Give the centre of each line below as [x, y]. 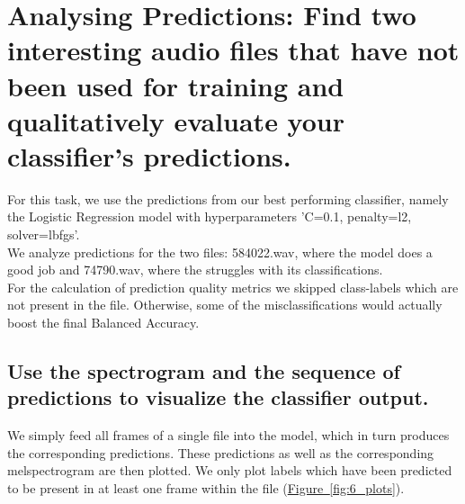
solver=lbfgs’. [44, 234]
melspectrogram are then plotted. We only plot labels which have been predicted [230, 470]
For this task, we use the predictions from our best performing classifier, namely [228, 198]
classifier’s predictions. [149, 155]
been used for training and [176, 85]
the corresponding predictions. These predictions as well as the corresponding [221, 452]
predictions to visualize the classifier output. [218, 397]
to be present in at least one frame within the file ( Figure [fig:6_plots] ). [206, 488]
